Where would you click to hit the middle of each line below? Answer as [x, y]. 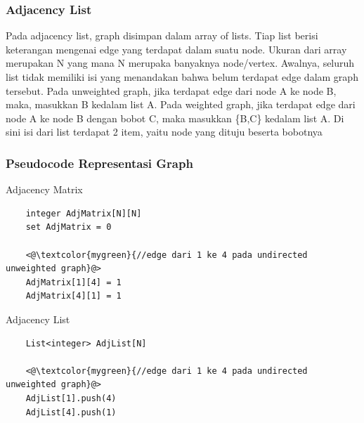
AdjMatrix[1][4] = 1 [73, 282]
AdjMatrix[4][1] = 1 [73, 296]
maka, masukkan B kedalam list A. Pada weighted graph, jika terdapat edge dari [181, 104]
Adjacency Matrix [44, 189]
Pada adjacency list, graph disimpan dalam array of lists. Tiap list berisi [162, 35]
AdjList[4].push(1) [71, 412]
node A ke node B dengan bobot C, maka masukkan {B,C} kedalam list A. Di [175, 118]
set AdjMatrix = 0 [69, 227]
